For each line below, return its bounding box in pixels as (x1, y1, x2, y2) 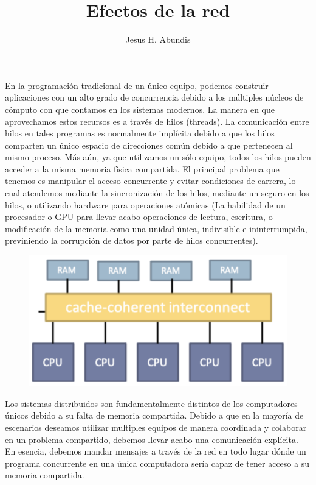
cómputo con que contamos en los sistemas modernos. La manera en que (5, 102, 275, 115)
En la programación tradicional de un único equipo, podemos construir (5, 79, 269, 91)
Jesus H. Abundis (125, 33, 191, 46)
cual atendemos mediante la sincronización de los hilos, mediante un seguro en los (5, 186, 309, 199)
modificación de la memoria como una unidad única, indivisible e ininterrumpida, (5, 222, 307, 235)
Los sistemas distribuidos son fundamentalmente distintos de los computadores (5, 397, 298, 409)
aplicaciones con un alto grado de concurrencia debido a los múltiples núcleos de (5, 91, 304, 104)
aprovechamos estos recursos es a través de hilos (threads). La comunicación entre (5, 115, 309, 127)
